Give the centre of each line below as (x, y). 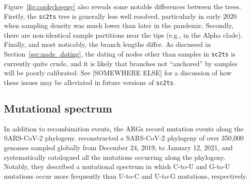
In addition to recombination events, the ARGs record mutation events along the (124, 128)
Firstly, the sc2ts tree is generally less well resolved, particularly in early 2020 (120, 16)
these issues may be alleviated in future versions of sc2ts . (90, 82)
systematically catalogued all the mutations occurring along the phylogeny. (115, 157)
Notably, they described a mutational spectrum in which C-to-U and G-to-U (117, 166)
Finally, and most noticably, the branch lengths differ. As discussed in (107, 44)
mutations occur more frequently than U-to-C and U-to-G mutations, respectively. (126, 176)
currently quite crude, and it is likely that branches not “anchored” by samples (121, 63)
